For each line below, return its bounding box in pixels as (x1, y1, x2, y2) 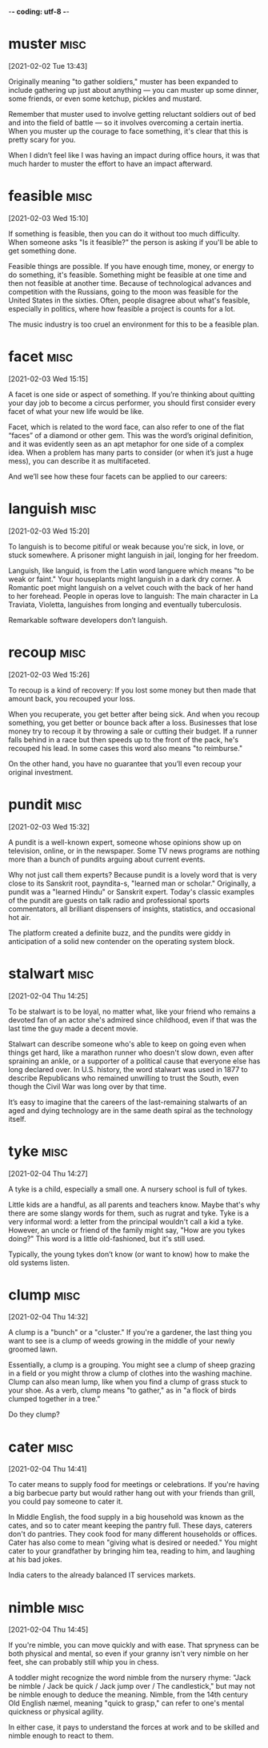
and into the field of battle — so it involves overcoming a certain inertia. (8, 118, 244, 127)
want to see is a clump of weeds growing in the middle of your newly (8, 1336, 235, 1346)
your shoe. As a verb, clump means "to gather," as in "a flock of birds (8, 1385, 237, 1396)
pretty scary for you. (8, 135, 76, 144)
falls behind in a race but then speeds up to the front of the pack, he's (8, 734, 238, 744)
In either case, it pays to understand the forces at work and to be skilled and (8, 1722, 260, 1732)
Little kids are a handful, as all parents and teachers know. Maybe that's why (8, 1199, 261, 1209)
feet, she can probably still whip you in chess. (8, 1658, 159, 1667)
